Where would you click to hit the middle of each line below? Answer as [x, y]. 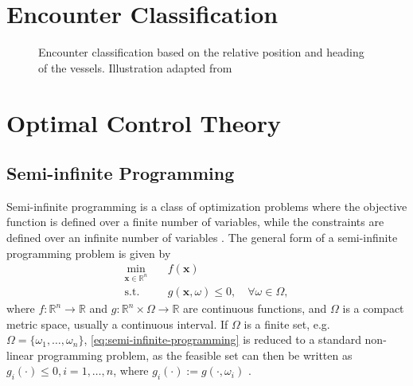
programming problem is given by [89, 253]
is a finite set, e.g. [287, 324]
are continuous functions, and [255, 308]
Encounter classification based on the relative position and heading [201, 52]
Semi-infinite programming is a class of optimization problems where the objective [207, 206]
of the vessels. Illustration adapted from [135, 67]
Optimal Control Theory [144, 122]
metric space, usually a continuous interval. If [117, 324]
